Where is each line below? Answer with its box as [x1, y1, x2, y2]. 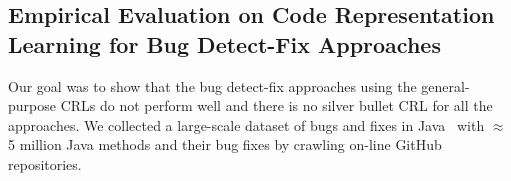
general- [421, 75, 470, 96]
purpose [8, 95, 56, 116]
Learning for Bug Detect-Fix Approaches [8, 28, 441, 59]
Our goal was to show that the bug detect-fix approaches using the [8, 75, 417, 96]
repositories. [8, 153, 82, 174]
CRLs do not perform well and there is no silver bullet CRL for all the [60, 95, 493, 116]
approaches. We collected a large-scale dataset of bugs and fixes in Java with [8, 114, 485, 135]
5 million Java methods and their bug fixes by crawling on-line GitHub [8, 134, 442, 155]
